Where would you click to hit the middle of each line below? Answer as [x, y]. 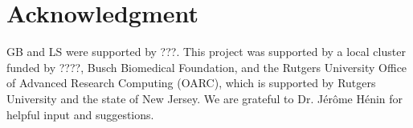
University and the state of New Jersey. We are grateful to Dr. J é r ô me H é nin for [205, 98]
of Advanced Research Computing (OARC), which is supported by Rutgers [191, 83]
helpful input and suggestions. [80, 114]
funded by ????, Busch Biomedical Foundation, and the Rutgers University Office [207, 67]
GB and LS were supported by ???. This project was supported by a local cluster [206, 52]
